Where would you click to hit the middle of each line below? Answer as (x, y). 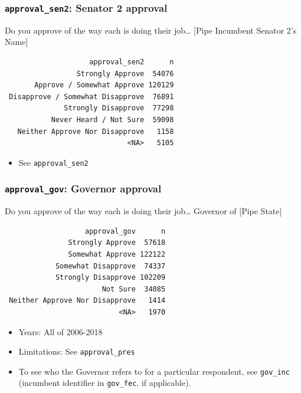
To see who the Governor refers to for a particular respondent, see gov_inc (154, 371)
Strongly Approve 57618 (117, 243)
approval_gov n (125, 231)
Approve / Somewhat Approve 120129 (104, 85)
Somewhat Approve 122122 (117, 254)
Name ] (17, 42)
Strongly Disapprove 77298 (119, 108)
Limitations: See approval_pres (77, 351)
